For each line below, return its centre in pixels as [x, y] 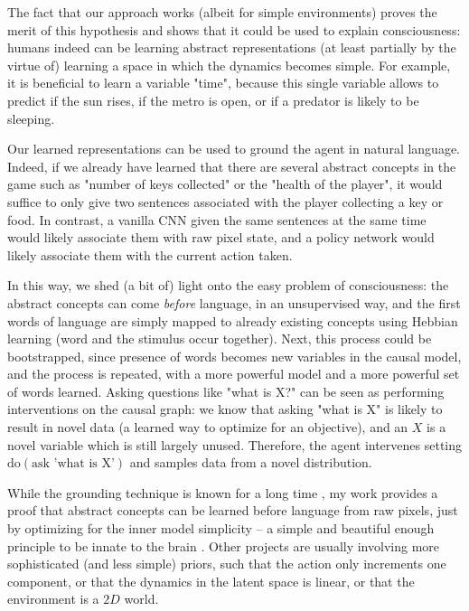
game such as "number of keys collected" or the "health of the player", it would [225, 184]
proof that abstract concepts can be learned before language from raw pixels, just [233, 510]
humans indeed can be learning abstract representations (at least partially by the [232, 47]
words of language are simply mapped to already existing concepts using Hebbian [233, 320]
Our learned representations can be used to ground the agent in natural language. [234, 149]
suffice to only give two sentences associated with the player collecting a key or [225, 201]
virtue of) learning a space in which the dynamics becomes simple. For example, [229, 65]
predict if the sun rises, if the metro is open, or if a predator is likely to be [213, 100]
